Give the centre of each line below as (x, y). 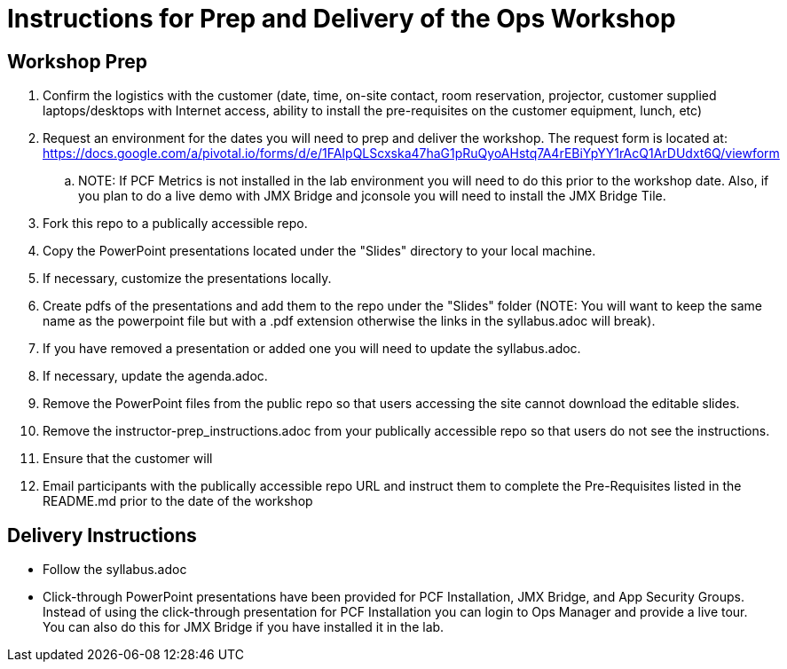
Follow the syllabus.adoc (115, 570)
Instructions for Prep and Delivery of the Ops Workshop (342, 19)
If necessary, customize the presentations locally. (187, 279)
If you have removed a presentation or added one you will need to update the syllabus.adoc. (312, 349)
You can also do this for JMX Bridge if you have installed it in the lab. (244, 627)
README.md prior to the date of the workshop (178, 501)
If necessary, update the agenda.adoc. (155, 376)
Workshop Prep (78, 61)
